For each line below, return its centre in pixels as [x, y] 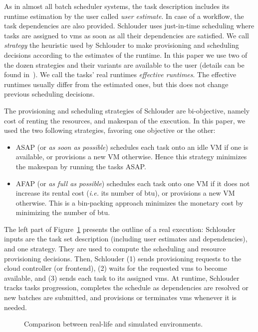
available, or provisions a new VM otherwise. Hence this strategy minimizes [131, 157]
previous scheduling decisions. [49, 94]
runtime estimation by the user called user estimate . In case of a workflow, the [124, 16]
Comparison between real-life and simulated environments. [114, 324]
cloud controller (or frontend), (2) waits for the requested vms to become [116, 268]
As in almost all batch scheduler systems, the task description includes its [117, 6]
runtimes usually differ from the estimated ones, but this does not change [116, 84]
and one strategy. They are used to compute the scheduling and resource [115, 249]
